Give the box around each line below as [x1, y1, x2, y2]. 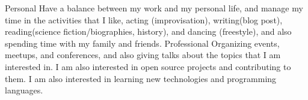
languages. [5, 84, 43, 96]
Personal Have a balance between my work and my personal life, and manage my [5, 2, 303, 14]
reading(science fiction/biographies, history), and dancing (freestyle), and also [5, 25, 292, 38]
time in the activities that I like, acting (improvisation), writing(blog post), [5, 13, 283, 26]
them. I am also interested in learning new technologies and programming [5, 72, 277, 84]
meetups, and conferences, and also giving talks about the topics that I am [5, 49, 281, 61]
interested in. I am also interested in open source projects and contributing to [5, 60, 291, 72]
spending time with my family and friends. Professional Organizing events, [5, 37, 280, 49]
